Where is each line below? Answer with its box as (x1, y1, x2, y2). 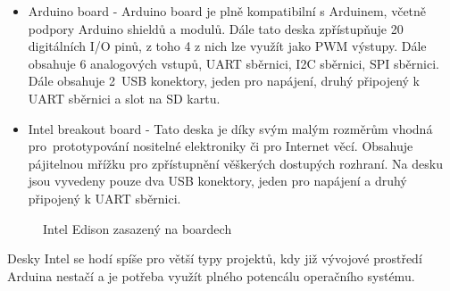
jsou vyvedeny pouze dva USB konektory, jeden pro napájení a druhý (28, 171, 407, 190)
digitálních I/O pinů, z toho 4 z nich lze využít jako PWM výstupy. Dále (28, 37, 427, 55)
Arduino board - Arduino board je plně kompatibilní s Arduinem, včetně (28, 2, 427, 20)
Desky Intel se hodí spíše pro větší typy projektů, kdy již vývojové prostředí (7, 249, 422, 268)
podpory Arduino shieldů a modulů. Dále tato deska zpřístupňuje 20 (28, 19, 404, 37)
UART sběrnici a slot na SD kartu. (28, 88, 221, 107)
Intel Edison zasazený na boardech (43, 219, 232, 237)
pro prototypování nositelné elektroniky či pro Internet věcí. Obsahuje (28, 137, 413, 155)
